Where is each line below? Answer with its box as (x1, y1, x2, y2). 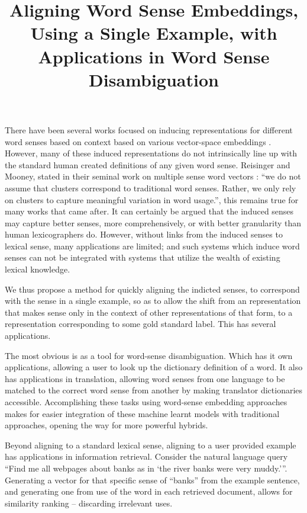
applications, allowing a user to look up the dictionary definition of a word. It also (5, 361, 303, 373)
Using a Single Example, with (30, 21, 277, 45)
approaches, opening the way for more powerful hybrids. (5, 419, 208, 431)
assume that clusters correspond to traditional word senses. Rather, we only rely (5, 181, 296, 194)
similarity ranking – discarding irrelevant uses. (5, 496, 173, 509)
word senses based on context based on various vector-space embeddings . (5, 135, 272, 148)
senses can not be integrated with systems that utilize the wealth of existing (5, 251, 280, 264)
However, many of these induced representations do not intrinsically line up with (5, 147, 297, 159)
